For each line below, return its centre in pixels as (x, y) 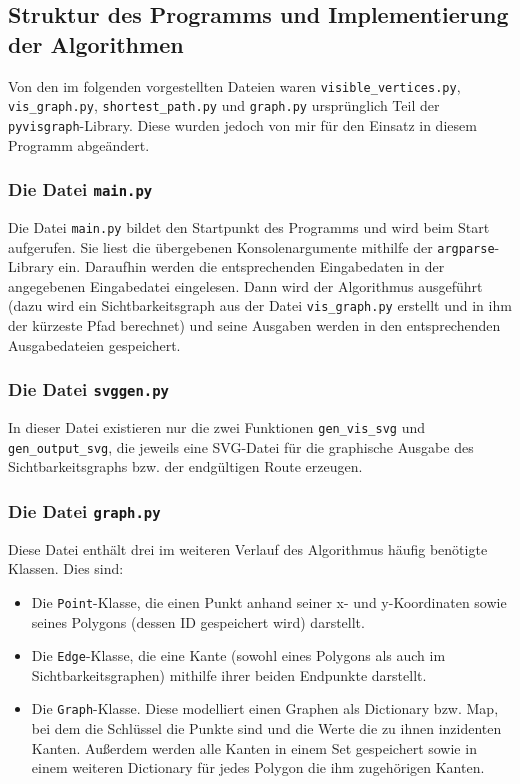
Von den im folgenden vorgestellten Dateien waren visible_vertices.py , (234, 85)
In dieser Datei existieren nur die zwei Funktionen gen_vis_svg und (216, 427)
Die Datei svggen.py (88, 389)
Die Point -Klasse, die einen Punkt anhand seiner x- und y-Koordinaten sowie (269, 601)
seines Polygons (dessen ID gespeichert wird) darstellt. (198, 621)
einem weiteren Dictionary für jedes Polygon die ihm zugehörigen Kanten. (258, 767)
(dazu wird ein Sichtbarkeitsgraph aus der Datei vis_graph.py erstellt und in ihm (260, 305)
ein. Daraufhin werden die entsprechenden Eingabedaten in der (251, 266)
